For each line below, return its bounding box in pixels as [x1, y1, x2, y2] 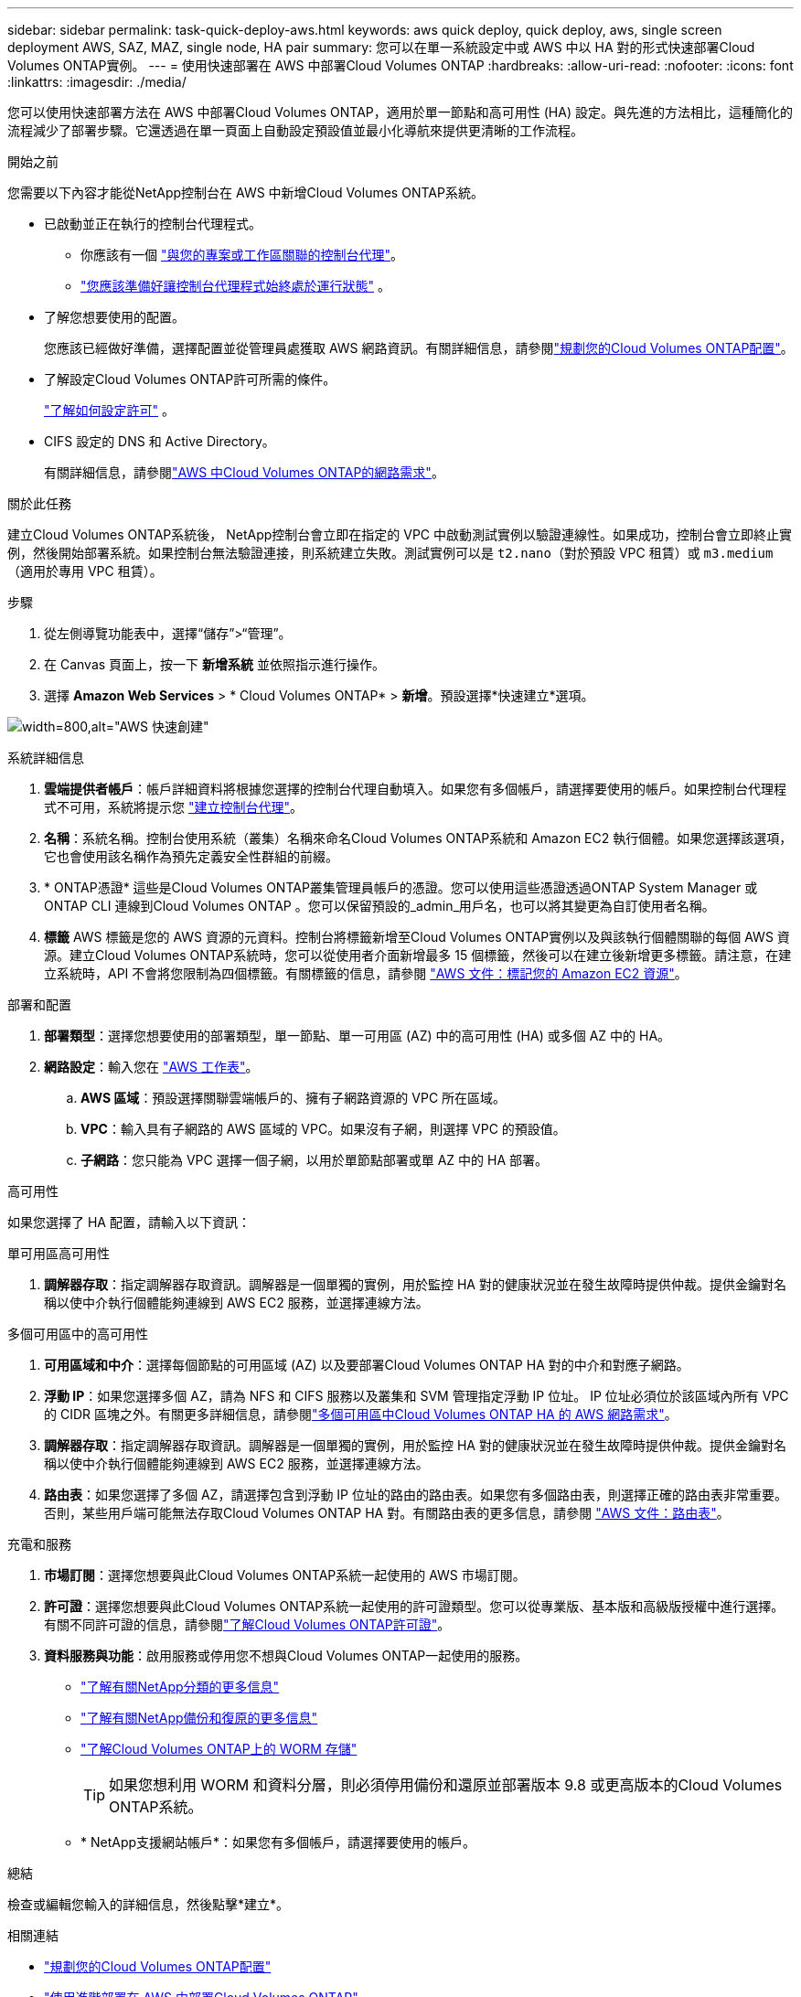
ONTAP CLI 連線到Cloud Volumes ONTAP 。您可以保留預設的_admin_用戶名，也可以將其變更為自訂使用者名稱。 [44, 898, 715, 913]
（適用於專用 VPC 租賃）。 [7, 563, 163, 579]
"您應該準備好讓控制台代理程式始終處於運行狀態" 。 [80, 278, 390, 294]
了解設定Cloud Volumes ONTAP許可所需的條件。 [44, 371, 336, 387]
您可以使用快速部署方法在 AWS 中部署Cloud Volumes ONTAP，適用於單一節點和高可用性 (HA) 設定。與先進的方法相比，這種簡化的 [7, 104, 793, 120]
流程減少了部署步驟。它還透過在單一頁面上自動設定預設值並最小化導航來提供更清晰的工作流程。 [7, 123, 583, 138]
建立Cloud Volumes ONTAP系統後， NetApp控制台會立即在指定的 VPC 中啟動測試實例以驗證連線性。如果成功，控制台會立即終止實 [7, 527, 792, 542]
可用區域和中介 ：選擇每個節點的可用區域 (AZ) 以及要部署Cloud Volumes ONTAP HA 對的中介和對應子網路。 [44, 1357, 689, 1372]
